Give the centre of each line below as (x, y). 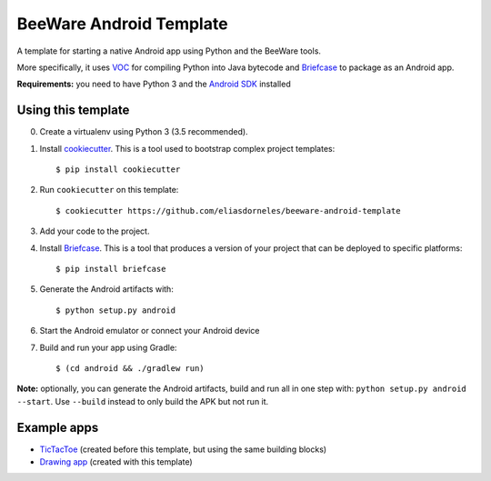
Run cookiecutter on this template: (109, 190)
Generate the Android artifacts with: (107, 289)
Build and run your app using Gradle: (108, 347)
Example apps (58, 427)
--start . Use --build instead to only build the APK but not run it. (143, 401)
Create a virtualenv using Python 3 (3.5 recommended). (144, 132)
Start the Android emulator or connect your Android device (150, 331)
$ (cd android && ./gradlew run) (130, 368)
